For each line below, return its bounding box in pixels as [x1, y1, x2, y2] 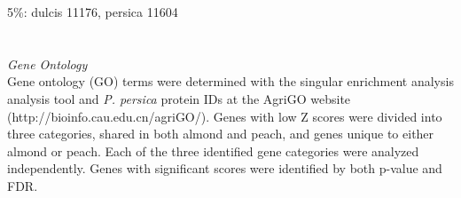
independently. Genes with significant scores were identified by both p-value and [7, 159, 442, 178]
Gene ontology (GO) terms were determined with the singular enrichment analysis [7, 72, 454, 91]
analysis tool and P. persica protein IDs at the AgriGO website [7, 89, 351, 107]
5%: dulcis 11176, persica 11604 [7, 3, 178, 20]
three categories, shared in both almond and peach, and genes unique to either [7, 124, 434, 143]
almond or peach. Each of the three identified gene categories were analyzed [7, 141, 419, 160]
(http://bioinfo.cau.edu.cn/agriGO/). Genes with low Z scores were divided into [7, 107, 442, 125]
